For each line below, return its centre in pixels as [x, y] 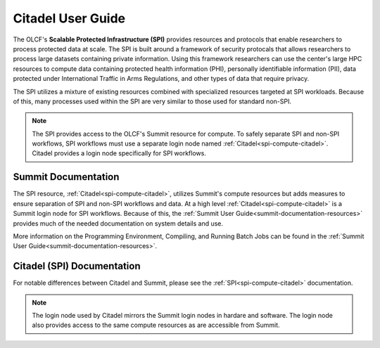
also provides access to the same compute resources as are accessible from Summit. [156, 325]
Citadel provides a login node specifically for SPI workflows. [119, 153]
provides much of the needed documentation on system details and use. [118, 223]
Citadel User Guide [69, 18]
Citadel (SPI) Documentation [77, 266]
